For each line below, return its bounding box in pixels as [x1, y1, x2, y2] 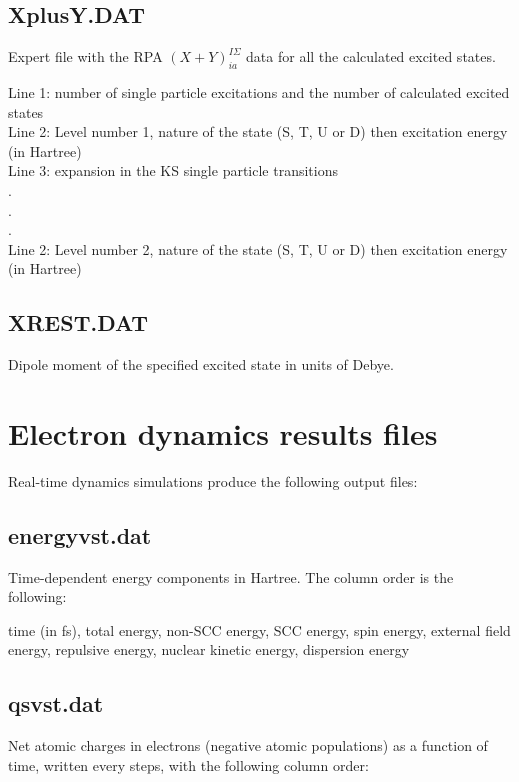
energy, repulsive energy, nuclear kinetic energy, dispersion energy [8, 639, 410, 660]
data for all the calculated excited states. [246, 46, 496, 67]
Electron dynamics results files [8, 412, 438, 453]
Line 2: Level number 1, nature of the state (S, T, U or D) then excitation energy [8, 121, 508, 142]
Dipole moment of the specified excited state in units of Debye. [8, 354, 394, 375]
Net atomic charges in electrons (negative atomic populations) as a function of [8, 735, 488, 756]
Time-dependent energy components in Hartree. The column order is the [8, 566, 454, 587]
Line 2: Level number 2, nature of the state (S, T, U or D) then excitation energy [8, 238, 508, 259]
